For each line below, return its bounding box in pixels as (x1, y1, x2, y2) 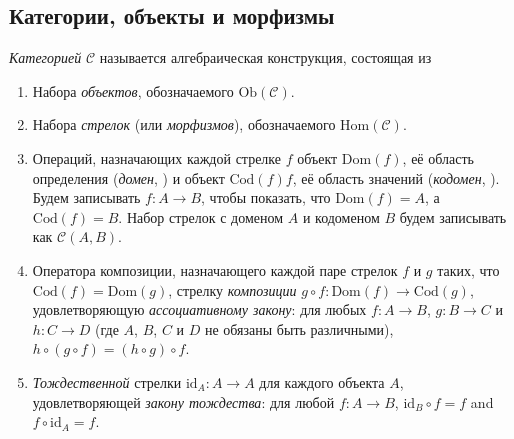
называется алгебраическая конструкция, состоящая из (99, 47, 432, 68)
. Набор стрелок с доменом (118, 206, 284, 227)
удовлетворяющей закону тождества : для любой (32, 391, 335, 412)
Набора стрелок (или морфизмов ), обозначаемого (32, 114, 336, 135)
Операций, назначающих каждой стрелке (32, 147, 282, 168)
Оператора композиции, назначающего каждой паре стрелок (32, 259, 398, 280)
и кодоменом (302, 206, 380, 227)
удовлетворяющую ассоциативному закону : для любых (32, 299, 367, 320)
